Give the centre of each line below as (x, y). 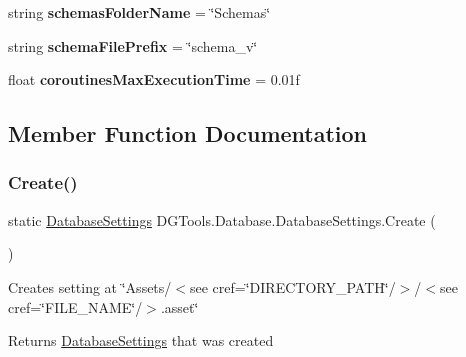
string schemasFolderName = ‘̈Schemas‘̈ (139, 12)
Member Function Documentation (188, 133)
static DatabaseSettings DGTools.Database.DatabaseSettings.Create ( (222, 219)
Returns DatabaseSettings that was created (141, 340)
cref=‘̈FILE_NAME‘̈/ (75, 306)
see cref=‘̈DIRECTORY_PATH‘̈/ (292, 286)
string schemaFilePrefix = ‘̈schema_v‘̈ (133, 45)
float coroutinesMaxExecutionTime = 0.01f (154, 79)
